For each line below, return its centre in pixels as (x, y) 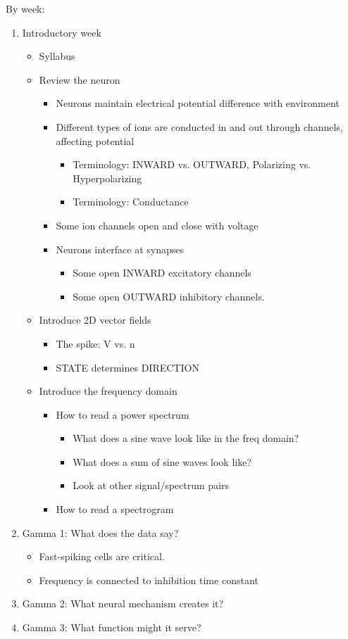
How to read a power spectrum (123, 414)
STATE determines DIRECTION (128, 367)
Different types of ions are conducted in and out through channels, (199, 126)
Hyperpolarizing (107, 178)
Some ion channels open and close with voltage (157, 225)
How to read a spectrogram (115, 509)
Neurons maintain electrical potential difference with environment (198, 103)
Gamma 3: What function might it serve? (112, 627)
